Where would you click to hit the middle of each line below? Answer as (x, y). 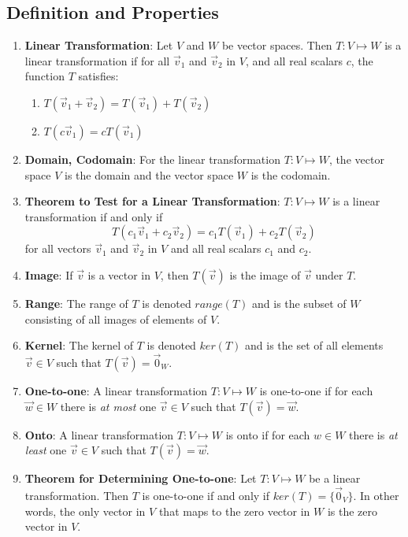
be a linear (335, 478)
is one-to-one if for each (316, 390)
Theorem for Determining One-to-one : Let (141, 478)
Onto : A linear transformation (99, 434)
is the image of (265, 274)
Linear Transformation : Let (99, 45)
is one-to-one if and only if (206, 495)
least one (46, 450)
